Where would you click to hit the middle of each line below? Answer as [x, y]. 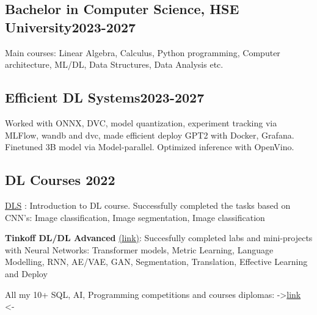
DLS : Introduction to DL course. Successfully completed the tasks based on [148, 205]
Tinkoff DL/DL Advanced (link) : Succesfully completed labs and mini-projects [159, 238]
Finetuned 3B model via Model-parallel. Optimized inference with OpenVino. [150, 147]
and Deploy [26, 273]
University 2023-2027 [71, 27]
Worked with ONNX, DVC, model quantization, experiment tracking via [141, 122]
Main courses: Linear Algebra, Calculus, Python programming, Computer [143, 52]
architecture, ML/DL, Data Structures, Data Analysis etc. [114, 64]
